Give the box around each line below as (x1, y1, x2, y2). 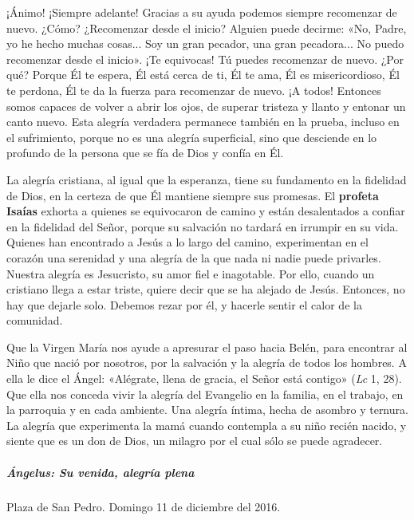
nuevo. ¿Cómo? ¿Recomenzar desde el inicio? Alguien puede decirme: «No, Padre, (6, 19, 407, 36)
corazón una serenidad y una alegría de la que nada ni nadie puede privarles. (6, 249, 381, 266)
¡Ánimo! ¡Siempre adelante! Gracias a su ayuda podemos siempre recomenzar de (6, 4, 397, 20)
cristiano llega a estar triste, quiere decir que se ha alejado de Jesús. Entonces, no (6, 281, 405, 297)
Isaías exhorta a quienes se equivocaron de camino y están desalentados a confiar (6, 203, 405, 219)
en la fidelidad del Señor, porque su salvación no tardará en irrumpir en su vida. (6, 218, 399, 234)
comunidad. (6, 312, 63, 329)
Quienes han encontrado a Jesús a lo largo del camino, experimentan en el (6, 234, 369, 250)
